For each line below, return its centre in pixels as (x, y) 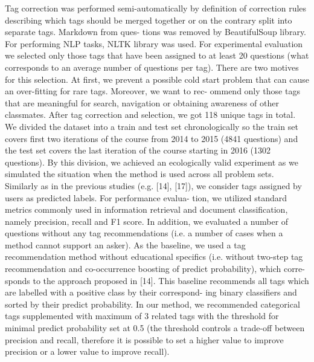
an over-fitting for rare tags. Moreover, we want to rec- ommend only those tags (152, 91)
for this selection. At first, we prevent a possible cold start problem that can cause (157, 79)
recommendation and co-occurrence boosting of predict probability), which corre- (155, 269)
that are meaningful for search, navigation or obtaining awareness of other (142, 102)
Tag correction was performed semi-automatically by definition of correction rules (156, 8)
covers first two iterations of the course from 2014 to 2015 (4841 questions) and (152, 138)
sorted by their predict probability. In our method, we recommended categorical (152, 304)
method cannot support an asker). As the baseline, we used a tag (125, 244)
